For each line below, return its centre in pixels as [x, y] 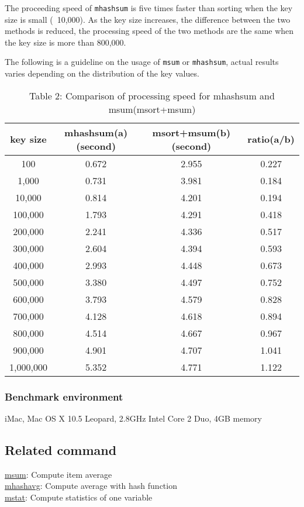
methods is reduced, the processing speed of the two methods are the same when [149, 31]
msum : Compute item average [58, 474]
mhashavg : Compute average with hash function [91, 486]
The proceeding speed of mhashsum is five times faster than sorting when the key [149, 8]
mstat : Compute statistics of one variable [79, 497]
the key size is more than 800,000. [65, 42]
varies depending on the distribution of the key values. [102, 73]
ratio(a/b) [271, 139]
